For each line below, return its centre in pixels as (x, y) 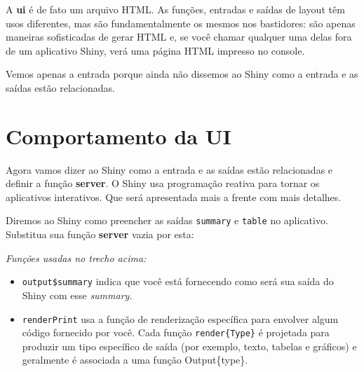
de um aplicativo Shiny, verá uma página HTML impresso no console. (155, 50)
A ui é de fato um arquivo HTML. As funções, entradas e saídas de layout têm (175, 9)
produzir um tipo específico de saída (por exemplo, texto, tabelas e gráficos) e (189, 346)
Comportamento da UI (119, 136)
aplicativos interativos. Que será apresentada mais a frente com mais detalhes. (174, 197)
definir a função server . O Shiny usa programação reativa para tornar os (163, 183)
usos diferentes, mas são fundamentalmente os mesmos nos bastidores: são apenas (181, 23)
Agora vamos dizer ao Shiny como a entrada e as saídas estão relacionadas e (169, 169)
